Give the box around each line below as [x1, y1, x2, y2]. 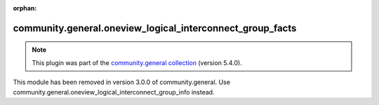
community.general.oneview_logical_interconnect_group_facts [13, 22, 297, 34]
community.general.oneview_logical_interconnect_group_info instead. [13, 87, 215, 96]
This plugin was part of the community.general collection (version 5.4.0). [32, 58, 242, 66]
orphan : [13, 4, 37, 12]
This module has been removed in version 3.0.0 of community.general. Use [13, 78, 231, 87]
